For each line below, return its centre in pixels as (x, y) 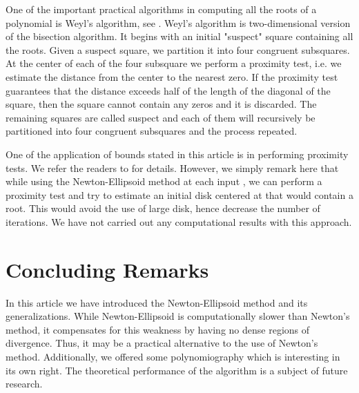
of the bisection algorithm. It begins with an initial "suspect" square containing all (179, 36)
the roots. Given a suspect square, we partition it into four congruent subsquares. (178, 49)
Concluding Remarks (107, 269)
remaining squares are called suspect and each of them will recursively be (161, 117)
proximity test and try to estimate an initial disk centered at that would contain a (179, 194)
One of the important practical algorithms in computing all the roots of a (161, 9)
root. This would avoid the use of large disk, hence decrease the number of (163, 208)
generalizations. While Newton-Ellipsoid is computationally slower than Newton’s (178, 316)
